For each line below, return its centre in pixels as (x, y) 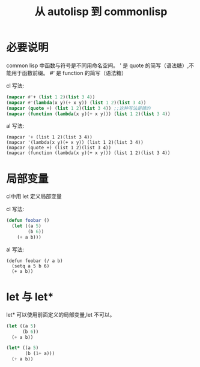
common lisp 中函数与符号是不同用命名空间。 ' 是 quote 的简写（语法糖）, (98, 65)
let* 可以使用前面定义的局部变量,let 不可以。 (61, 314)
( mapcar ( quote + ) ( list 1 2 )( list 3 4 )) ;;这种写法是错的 (79, 108)
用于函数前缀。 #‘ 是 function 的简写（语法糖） (69, 73)
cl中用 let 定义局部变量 (34, 196)
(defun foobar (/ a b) (35, 261)
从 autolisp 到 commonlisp (101, 12)
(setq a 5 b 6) (31, 266)
